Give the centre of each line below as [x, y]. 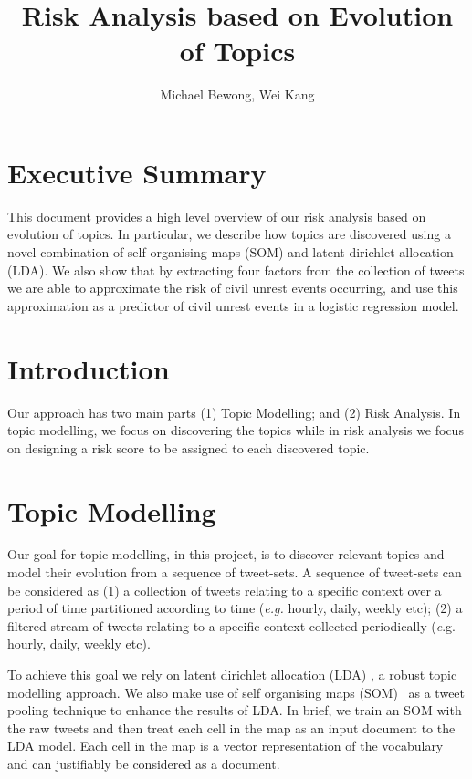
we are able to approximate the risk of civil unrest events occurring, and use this [233, 288]
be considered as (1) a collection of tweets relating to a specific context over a [225, 590]
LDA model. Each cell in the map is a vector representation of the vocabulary [226, 746]
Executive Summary [137, 172]
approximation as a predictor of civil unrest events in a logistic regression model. [233, 305]
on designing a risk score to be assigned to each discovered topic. [189, 447]
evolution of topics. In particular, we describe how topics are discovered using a [229, 234]
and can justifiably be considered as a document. [144, 763]
